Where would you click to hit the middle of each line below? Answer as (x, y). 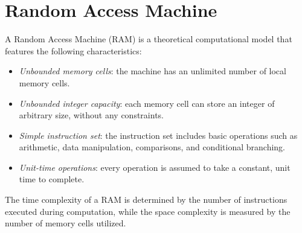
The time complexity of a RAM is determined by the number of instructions (146, 199)
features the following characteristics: (73, 50)
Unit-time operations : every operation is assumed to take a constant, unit (155, 167)
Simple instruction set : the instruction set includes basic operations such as (158, 135)
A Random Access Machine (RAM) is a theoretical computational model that (149, 39)
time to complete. (52, 179)
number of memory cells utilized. (66, 223)
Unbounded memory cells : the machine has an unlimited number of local (153, 71)
